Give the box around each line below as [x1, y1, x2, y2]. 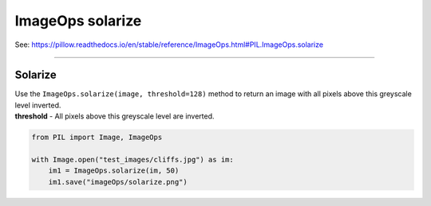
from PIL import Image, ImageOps [31, 133, 163, 142]
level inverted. [14, 100, 61, 110]
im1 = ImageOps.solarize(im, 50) [48, 166, 180, 175]
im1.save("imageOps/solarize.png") [48, 177, 188, 186]
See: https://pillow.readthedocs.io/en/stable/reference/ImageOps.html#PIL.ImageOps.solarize [14, 40, 323, 49]
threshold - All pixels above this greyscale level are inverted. [14, 111, 215, 121]
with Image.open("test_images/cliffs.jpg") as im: [31, 155, 235, 164]
